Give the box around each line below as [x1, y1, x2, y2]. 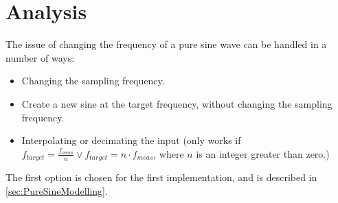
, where [153, 146, 184, 160]
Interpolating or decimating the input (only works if [21, 133, 241, 147]
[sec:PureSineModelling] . [5, 183, 108, 198]
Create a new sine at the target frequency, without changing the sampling [21, 96, 333, 110]
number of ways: [5, 50, 75, 64]
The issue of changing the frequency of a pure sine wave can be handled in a [5, 37, 327, 51]
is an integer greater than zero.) [196, 146, 330, 160]
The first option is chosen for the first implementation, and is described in [5, 170, 317, 184]
